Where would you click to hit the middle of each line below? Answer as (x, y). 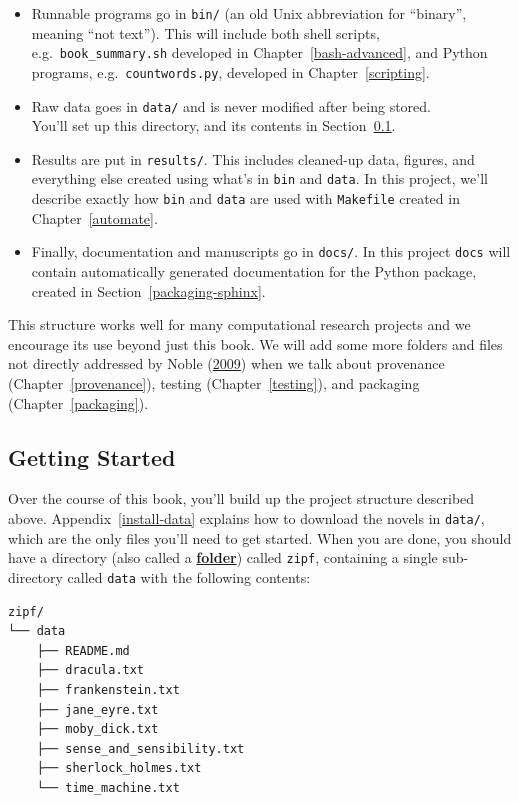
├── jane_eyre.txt (97, 709)
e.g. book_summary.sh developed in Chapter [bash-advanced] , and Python (259, 52)
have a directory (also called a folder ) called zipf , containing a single (223, 557)
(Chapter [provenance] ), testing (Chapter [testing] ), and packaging (214, 383)
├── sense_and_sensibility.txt (140, 748)
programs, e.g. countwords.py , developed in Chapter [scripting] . (230, 71)
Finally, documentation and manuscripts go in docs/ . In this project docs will (271, 251)
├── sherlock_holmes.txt (119, 768)
